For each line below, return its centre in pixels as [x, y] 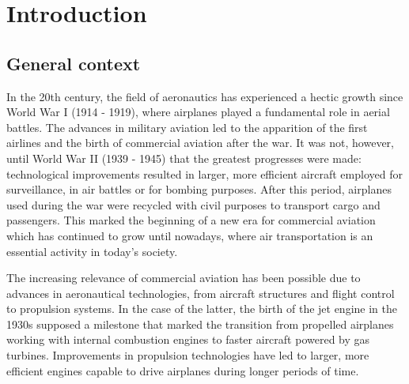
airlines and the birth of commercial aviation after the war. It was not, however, [200, 143]
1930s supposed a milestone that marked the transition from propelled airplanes [200, 324]
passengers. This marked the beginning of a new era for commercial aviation [191, 220]
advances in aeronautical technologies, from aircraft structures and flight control [201, 293]
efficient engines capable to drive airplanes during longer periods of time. [183, 370]
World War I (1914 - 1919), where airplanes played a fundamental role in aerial [198, 112]
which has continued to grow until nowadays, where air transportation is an [190, 235]
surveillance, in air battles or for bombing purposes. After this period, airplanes [199, 189]
